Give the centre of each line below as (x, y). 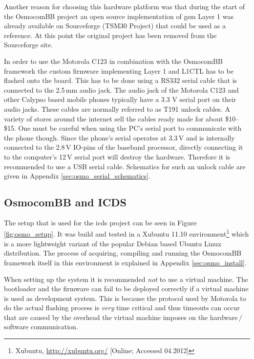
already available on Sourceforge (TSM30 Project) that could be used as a (115, 26)
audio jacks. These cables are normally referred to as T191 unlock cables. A (117, 109)
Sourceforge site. (29, 45)
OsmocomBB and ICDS (65, 202)
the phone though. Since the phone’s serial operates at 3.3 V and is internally (119, 137)
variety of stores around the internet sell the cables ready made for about (114, 118)
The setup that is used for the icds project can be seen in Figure (100, 222)
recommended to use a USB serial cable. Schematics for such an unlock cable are (125, 166)
